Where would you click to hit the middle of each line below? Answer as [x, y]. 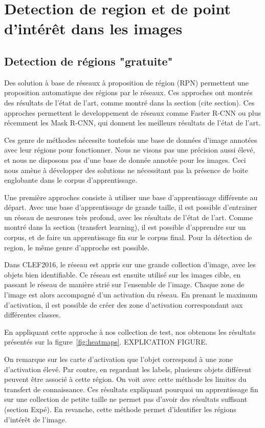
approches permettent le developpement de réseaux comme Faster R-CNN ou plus [133, 112]
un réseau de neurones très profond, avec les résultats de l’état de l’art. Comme [128, 217]
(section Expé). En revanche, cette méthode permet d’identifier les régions [120, 409]
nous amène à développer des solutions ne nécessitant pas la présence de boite [126, 170]
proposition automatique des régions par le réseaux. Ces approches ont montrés [128, 92]
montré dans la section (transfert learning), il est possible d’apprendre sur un [125, 227]
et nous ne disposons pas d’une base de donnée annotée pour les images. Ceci [125, 159]
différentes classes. [32, 315]
